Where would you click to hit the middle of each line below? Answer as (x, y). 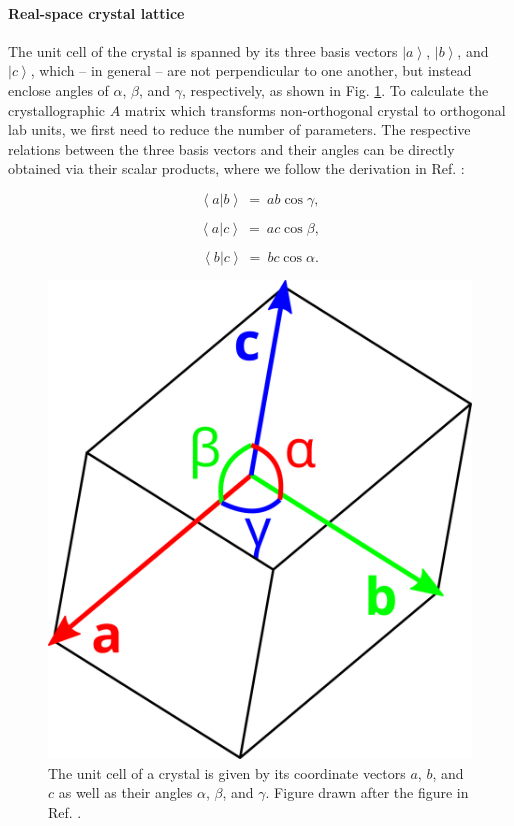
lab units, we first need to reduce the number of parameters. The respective (239, 129)
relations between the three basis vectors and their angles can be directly (231, 148)
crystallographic (57, 109)
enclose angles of (58, 89)
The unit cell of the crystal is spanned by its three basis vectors (203, 50)
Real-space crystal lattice (96, 12)
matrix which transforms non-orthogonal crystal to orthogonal (315, 109)
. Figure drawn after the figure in (367, 792)
